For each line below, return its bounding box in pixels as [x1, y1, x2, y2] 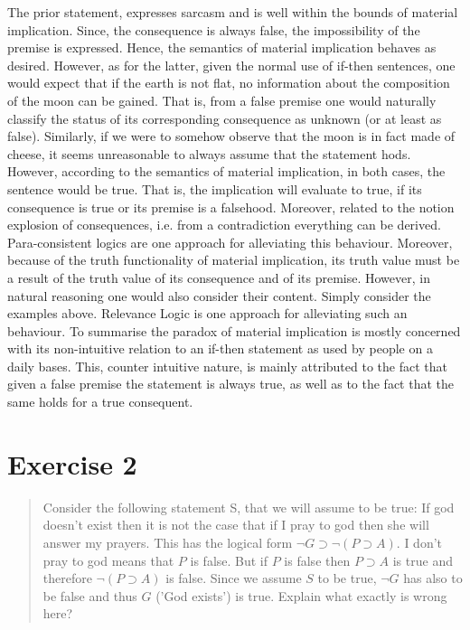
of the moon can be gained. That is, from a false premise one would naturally [7, 90, 437, 109]
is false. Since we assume [165, 569, 302, 588]
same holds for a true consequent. [7, 392, 193, 411]
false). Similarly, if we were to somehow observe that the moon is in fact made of [7, 127, 456, 146]
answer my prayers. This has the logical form [42, 532, 293, 551]
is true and [392, 550, 453, 569]
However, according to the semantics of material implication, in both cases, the [7, 162, 446, 181]
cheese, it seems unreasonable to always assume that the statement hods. [7, 144, 411, 163]
